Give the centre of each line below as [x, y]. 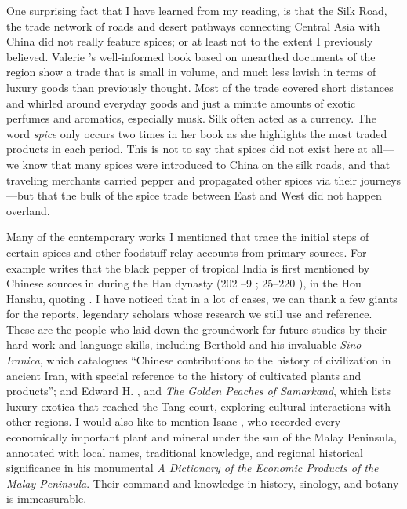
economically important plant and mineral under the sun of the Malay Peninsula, [202, 437]
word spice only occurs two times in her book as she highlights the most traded [197, 133]
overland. [28, 210]
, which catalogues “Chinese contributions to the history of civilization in [215, 360]
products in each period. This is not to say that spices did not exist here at [187, 149]
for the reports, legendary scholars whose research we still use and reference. [189, 314]
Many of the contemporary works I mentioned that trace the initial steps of [188, 237]
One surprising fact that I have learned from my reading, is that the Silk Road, [197, 10]
